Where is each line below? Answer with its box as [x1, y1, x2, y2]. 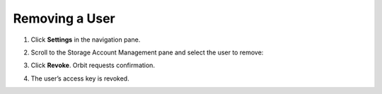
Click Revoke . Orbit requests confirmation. [30, 61, 156, 70]
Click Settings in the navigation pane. [30, 35, 141, 44]
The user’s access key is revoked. [30, 74, 130, 83]
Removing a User [13, 11, 116, 26]
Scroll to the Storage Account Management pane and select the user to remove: [30, 48, 264, 57]
